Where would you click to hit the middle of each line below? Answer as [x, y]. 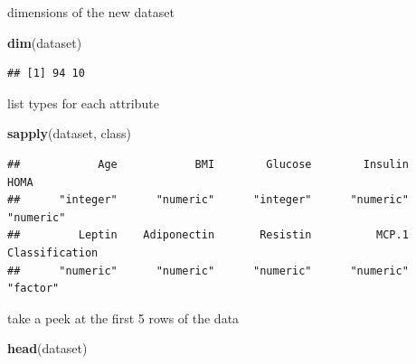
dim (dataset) [45, 42]
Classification [53, 252]
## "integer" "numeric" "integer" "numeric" [208, 200]
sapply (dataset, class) [70, 133]
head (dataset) [47, 348]
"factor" [33, 289]
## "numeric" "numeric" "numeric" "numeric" [208, 271]
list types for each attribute [83, 103]
